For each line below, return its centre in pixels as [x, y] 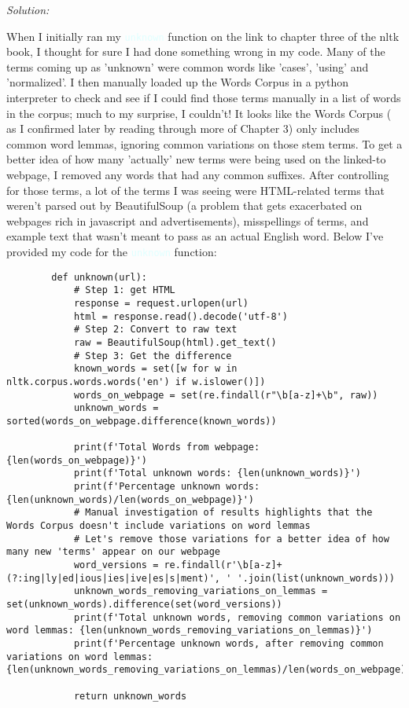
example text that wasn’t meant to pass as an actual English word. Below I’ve [195, 236]
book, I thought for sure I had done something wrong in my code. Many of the [196, 51]
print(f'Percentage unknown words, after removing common [228, 644]
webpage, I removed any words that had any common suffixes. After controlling [198, 174]
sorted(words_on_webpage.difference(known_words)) [142, 421]
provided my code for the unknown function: [112, 251]
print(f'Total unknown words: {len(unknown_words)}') [217, 473]
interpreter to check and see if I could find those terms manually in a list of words [204, 98]
